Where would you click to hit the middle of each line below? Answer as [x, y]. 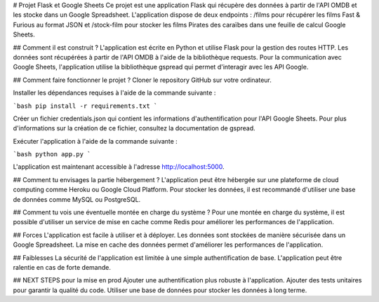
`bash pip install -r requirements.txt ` [85, 106]
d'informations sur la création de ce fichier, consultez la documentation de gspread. [134, 128]
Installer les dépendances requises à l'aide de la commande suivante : [114, 93]
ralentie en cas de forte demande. [62, 267]
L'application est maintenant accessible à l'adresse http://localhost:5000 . [119, 167]
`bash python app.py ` [52, 155]
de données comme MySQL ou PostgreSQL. [77, 199]
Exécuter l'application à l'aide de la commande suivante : [95, 141]
